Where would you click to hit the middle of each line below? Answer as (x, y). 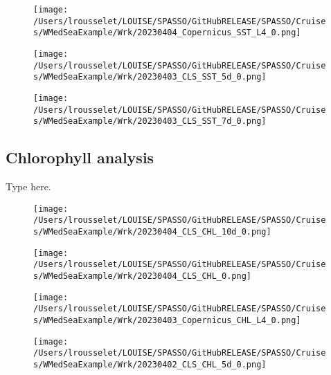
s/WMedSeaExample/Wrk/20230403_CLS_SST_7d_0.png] (150, 121)
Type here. (28, 186)
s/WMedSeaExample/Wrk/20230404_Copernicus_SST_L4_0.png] (167, 33)
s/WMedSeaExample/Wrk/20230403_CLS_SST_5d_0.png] (150, 77)
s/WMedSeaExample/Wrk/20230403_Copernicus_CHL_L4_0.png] (167, 320)
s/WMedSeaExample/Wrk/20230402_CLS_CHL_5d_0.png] (150, 364)
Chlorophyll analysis (80, 157)
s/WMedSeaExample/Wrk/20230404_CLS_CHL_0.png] (142, 276)
